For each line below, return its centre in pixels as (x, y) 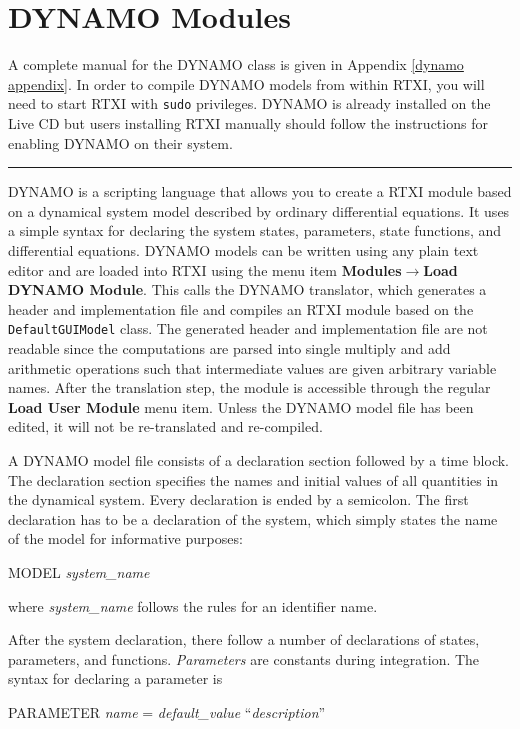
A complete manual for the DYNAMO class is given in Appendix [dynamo (236, 64)
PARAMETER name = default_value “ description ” (167, 711)
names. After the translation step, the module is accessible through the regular (249, 387)
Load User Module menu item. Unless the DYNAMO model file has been (241, 406)
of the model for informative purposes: (125, 538)
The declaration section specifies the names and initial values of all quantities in (253, 479)
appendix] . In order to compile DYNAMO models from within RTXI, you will (246, 83)
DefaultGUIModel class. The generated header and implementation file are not (248, 328)
